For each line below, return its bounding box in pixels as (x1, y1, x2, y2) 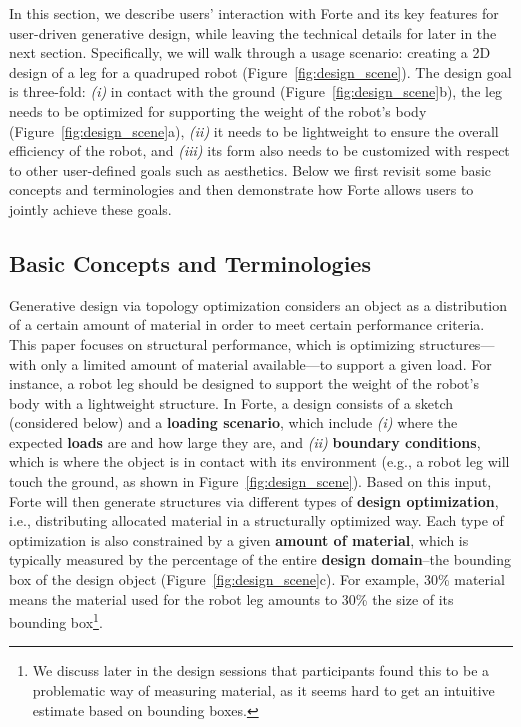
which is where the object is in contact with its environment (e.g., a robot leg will (9, 451, 510, 472)
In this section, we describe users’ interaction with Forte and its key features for (9, 3, 499, 23)
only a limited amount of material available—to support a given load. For (40, 353, 492, 374)
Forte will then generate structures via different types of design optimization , (9, 490, 499, 511)
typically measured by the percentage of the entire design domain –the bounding (9, 549, 511, 570)
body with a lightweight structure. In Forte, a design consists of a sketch (9, 392, 454, 413)
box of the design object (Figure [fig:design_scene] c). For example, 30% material (9, 569, 505, 590)
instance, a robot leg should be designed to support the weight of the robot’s (9, 373, 479, 394)
